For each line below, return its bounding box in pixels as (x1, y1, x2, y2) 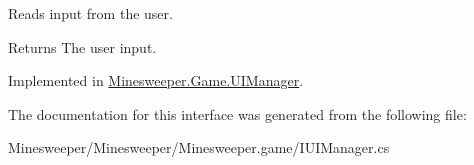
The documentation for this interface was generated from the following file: (8, 103, 467, 124)
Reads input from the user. (8, 3, 173, 23)
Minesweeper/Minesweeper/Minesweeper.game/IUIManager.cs (8, 137, 390, 158)
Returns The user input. (8, 36, 157, 57)
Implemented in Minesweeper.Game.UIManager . (8, 70, 304, 91)
